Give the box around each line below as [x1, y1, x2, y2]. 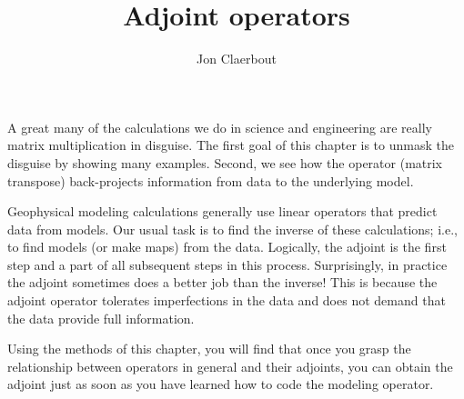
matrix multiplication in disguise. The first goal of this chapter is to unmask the [7, 135, 454, 155]
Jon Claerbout [197, 49, 277, 68]
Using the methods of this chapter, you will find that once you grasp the [7, 339, 411, 358]
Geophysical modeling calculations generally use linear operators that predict [7, 202, 438, 221]
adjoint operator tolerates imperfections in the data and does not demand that [7, 291, 446, 310]
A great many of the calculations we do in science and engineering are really [7, 117, 432, 136]
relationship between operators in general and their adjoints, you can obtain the [7, 356, 453, 375]
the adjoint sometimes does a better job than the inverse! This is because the [7, 273, 438, 292]
